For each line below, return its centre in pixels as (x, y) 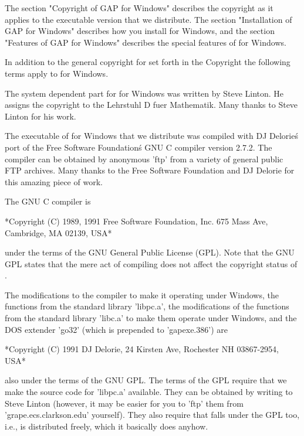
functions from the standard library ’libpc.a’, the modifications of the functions (147, 306)
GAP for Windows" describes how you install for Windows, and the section (140, 31)
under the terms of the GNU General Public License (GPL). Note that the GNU (150, 252)
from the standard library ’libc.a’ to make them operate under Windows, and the (151, 318)
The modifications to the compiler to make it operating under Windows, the (142, 294)
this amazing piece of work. (54, 181)
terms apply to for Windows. (57, 73)
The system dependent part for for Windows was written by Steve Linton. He (144, 93)
